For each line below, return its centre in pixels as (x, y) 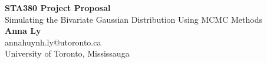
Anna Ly (23, 31)
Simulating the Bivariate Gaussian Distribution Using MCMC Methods (133, 19)
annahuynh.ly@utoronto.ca (53, 42)
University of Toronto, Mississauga (67, 53)
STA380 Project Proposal (58, 8)
